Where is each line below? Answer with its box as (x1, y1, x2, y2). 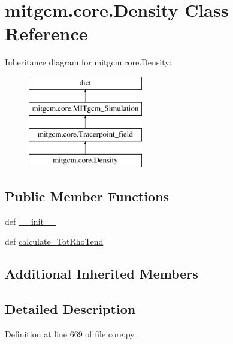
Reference (5, 21, 88, 46)
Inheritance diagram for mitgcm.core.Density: (5, 56, 172, 68)
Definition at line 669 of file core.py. (5, 328, 137, 340)
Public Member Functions (5, 187, 169, 206)
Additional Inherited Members (5, 264, 198, 283)
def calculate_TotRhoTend (5, 235, 104, 248)
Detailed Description (5, 300, 136, 318)
